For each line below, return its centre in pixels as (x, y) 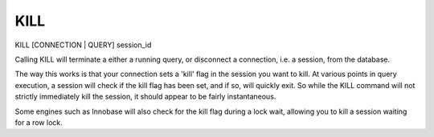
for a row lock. (39, 122)
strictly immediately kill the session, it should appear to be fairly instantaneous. (145, 97)
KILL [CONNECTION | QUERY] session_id (83, 45)
